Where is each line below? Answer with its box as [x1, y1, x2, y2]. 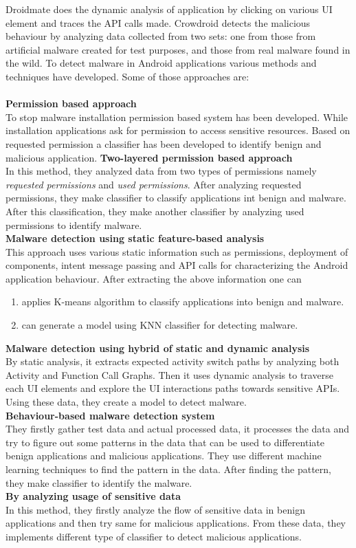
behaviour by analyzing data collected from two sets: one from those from [5, 29, 316, 43]
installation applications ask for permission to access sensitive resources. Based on [5, 123, 351, 138]
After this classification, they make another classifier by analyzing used [5, 204, 304, 218]
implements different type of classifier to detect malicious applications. [5, 529, 302, 543]
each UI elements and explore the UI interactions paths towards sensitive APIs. [5, 381, 340, 395]
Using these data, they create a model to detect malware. [5, 395, 247, 409]
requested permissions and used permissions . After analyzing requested [5, 177, 302, 191]
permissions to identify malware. [5, 217, 142, 232]
